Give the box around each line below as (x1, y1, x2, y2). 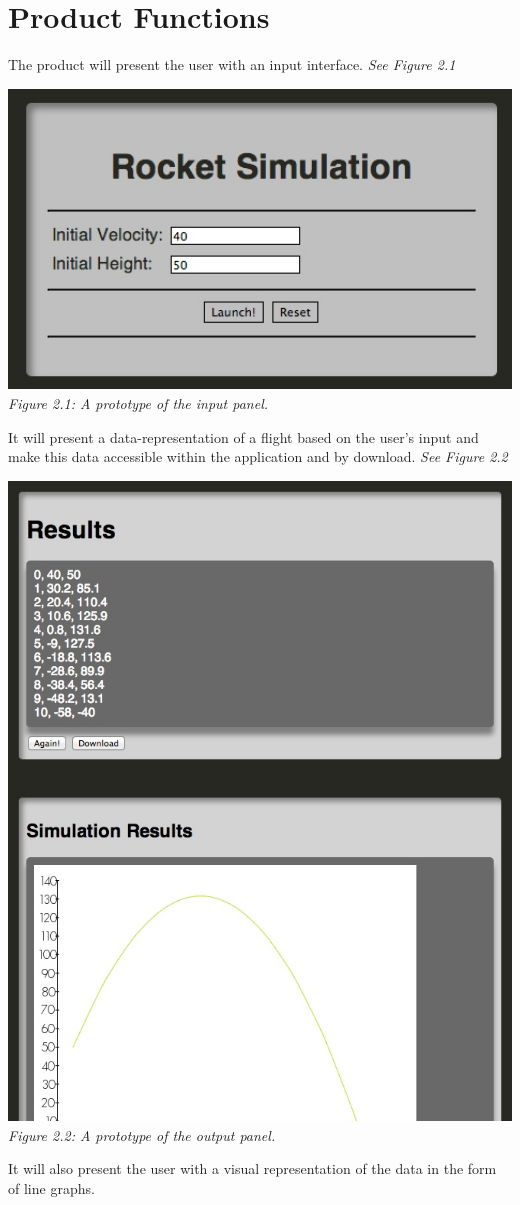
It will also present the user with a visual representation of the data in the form (8, 1158, 497, 1179)
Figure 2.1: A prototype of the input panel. (8, 393, 269, 413)
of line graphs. (8, 1177, 95, 1198)
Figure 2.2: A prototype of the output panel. (8, 1124, 276, 1145)
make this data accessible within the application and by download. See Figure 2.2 (8, 446, 508, 467)
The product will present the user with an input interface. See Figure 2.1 (8, 54, 456, 75)
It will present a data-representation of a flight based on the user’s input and (8, 426, 479, 447)
